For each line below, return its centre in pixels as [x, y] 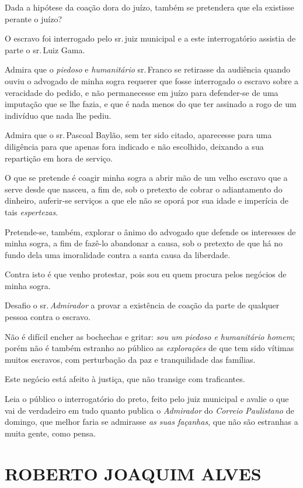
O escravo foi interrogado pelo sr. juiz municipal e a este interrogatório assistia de [150, 38]
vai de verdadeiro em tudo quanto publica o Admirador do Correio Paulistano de [149, 410]
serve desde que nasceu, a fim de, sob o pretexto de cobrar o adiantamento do [144, 189]
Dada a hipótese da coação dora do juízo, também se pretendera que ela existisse [149, 7]
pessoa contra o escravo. [48, 317]
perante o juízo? [34, 18]
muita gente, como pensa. [50, 433]
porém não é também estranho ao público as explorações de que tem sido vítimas [149, 348]
